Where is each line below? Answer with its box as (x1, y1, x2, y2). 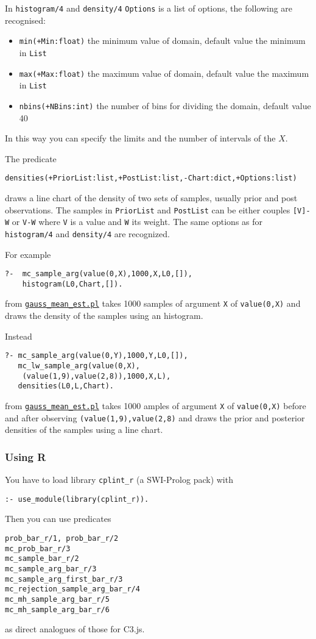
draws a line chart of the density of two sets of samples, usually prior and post (5, 191, 298, 204)
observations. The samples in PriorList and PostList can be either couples (5, 203, 290, 216)
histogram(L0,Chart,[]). (22, 279, 123, 288)
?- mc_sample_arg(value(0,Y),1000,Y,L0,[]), (5, 351, 188, 360)
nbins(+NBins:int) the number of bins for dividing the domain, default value (19, 99, 311, 112)
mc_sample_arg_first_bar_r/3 (5, 574, 123, 584)
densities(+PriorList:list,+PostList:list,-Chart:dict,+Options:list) (5, 174, 297, 183)
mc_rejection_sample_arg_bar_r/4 (5, 585, 140, 594)
